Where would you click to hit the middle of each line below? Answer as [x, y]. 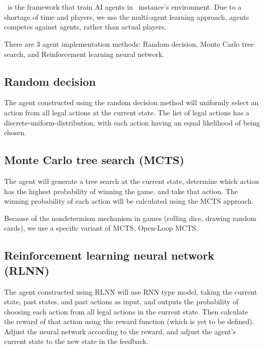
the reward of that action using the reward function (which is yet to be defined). [129, 321]
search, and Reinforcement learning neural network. [84, 54]
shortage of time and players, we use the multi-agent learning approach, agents [127, 17]
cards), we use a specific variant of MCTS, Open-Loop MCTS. [101, 228]
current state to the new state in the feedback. [76, 341]
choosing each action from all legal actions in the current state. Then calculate [126, 311]
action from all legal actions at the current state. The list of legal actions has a [127, 112]
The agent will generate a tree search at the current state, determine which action [131, 181]
